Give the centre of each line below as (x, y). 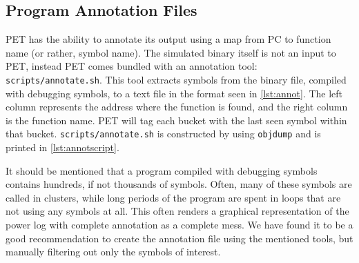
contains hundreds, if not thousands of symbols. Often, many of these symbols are (179, 184)
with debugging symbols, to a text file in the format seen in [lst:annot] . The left (174, 93)
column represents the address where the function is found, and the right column (177, 107)
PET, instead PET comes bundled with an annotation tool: (132, 66)
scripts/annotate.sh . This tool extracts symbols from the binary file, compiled (176, 79)
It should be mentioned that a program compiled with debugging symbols (162, 170)
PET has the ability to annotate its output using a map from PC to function (168, 39)
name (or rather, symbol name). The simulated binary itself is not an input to (171, 52)
